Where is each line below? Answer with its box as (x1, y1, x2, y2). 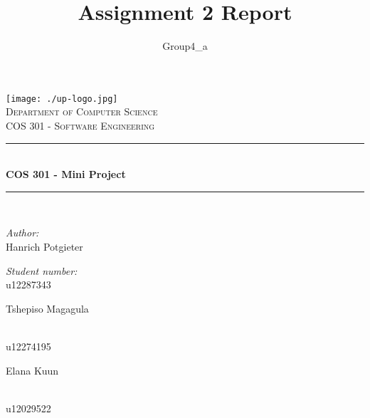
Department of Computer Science (6, 104, 158, 119)
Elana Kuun (6, 362, 59, 377)
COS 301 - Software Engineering (6, 117, 155, 132)
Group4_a (162, 38, 208, 53)
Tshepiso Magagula (6, 301, 89, 315)
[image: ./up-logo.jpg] (6, 93, 118, 104)
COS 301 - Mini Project (6, 167, 126, 182)
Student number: (6, 263, 78, 278)
